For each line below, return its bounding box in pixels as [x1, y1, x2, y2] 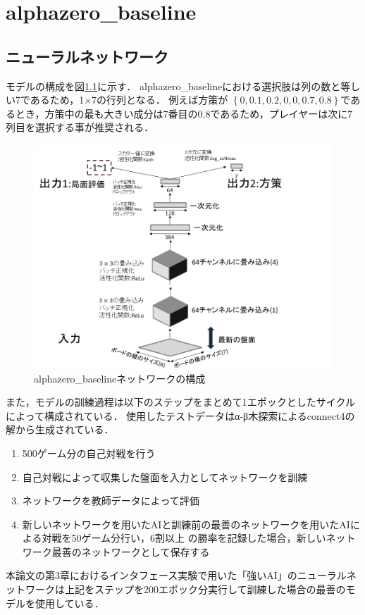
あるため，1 [30, 92, 85, 107]
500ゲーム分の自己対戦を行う [22, 445, 156, 460]
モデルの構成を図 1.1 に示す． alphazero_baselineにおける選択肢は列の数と [6, 78, 341, 93]
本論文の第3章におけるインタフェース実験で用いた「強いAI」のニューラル [6, 568, 347, 583]
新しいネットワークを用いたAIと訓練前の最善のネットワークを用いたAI [22, 516, 350, 531]
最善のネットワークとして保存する [51, 544, 210, 559]
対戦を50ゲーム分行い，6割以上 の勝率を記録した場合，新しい [42, 530, 326, 545]
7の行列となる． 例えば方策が [92, 92, 228, 107]
